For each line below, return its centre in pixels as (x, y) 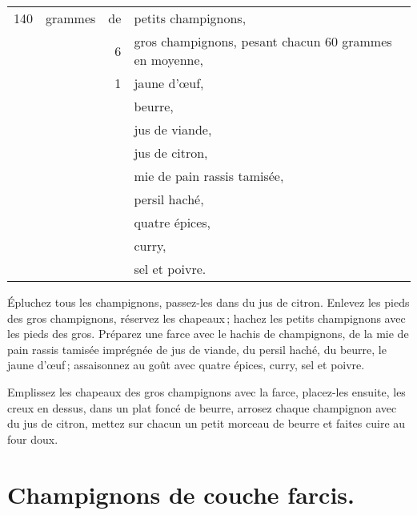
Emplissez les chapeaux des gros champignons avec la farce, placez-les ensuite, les (206, 391)
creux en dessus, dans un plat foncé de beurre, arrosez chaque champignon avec (202, 407)
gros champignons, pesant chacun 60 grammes (263, 41)
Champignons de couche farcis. (181, 494)
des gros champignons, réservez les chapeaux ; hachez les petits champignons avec (206, 318)
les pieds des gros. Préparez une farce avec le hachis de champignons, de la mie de (208, 334)
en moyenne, (169, 60)
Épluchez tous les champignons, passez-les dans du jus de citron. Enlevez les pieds (208, 302)
